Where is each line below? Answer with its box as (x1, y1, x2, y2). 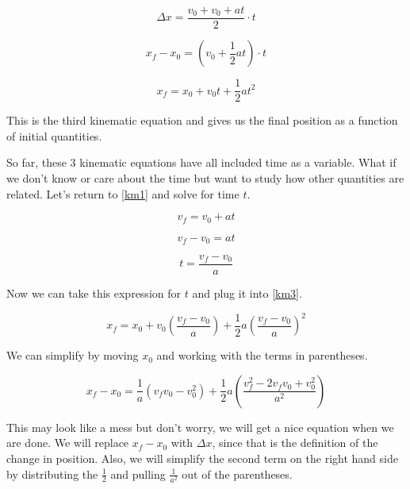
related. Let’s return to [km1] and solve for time (6, 185, 239, 202)
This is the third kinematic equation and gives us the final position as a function (6, 112, 398, 129)
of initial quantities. (6, 127, 102, 144)
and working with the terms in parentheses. (156, 347, 368, 364)
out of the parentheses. (182, 465, 293, 482)
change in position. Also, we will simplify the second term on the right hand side (6, 449, 398, 466)
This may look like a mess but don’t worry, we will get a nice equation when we (6, 418, 394, 435)
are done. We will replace (6, 434, 129, 451)
